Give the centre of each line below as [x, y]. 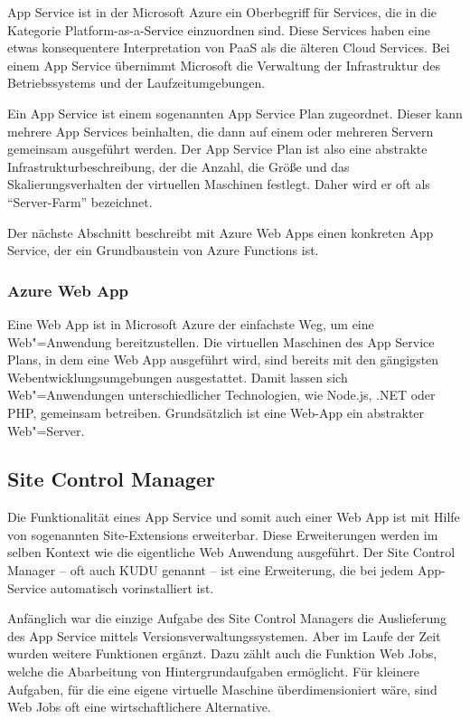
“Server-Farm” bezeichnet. [80, 201]
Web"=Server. [46, 430]
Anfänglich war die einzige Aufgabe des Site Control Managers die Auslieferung [227, 618]
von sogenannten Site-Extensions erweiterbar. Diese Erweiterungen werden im [223, 534]
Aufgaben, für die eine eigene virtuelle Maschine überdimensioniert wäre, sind [222, 689]
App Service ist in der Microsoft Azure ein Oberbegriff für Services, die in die [222, 12]
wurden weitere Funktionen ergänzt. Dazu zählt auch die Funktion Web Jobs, [222, 653]
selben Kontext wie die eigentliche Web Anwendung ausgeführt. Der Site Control [231, 552]
